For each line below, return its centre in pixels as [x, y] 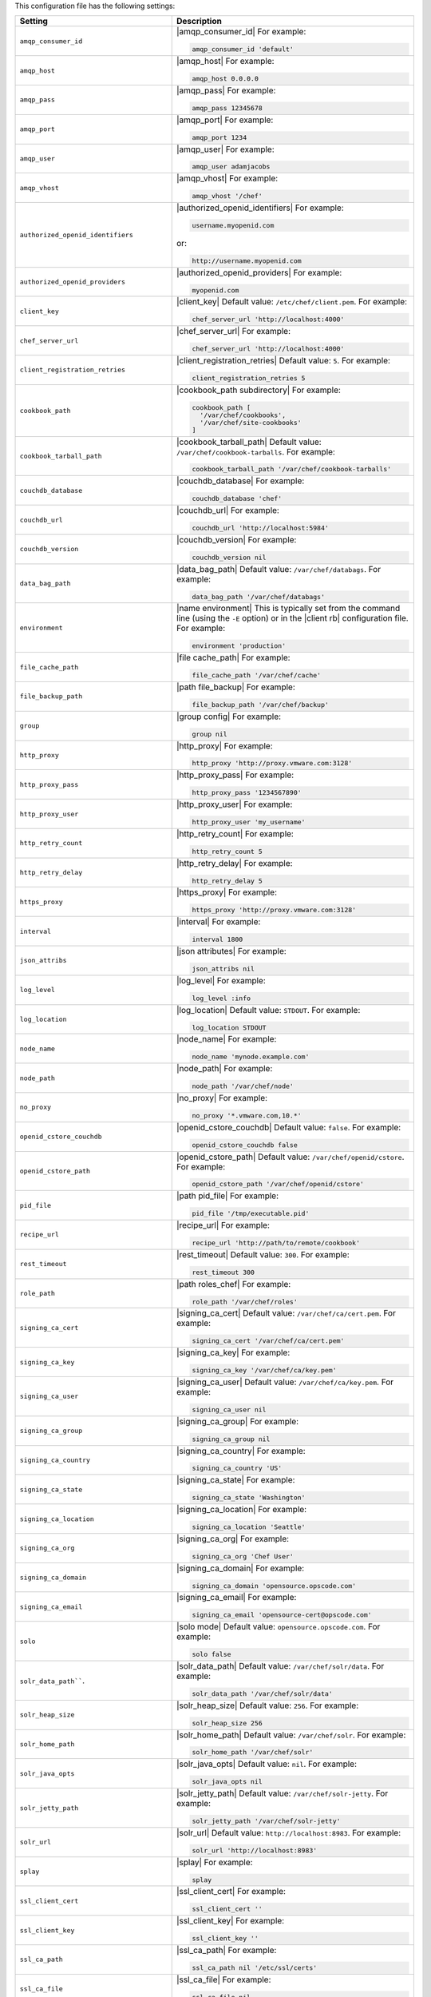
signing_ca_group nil [231, 1439]
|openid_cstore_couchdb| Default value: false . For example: [289, 1127]
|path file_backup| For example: [236, 687]
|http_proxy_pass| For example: [235, 775]
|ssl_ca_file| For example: [224, 1979]
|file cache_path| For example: [233, 657]
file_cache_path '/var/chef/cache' [257, 675]
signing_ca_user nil [229, 1409]
